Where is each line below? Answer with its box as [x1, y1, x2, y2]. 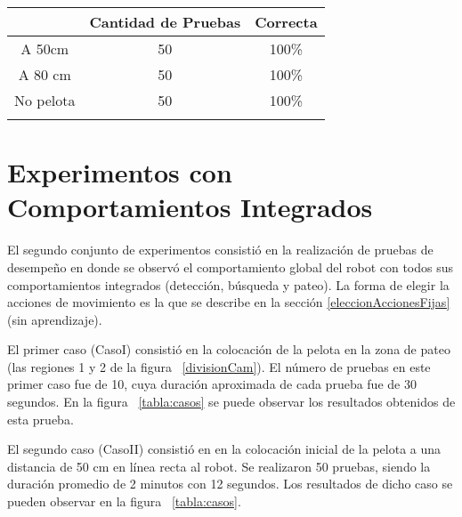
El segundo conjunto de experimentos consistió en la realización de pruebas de [7, 240, 434, 259]
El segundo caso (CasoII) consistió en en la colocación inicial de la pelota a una [7, 440, 442, 458]
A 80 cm [18, 64, 71, 85]
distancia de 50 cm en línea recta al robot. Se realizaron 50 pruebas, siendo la [7, 456, 431, 475]
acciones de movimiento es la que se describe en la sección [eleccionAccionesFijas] [7, 293, 450, 311]
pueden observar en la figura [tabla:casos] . [7, 492, 241, 511]
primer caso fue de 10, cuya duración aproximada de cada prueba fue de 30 [7, 375, 417, 393]
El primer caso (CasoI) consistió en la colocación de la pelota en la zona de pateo [7, 340, 450, 359]
